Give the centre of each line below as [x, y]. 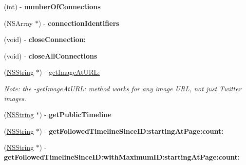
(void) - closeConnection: [45, 39]
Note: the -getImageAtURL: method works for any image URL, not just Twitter [123, 88]
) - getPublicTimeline [75, 114]
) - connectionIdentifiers [79, 23]
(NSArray [19, 23]
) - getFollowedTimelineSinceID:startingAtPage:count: [131, 131]
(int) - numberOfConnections [52, 6]
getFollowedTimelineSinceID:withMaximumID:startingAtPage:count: [122, 156]
